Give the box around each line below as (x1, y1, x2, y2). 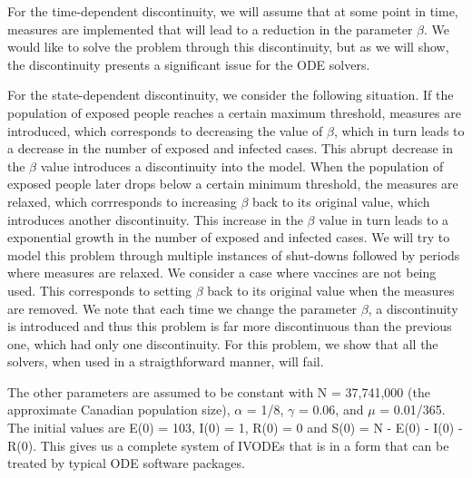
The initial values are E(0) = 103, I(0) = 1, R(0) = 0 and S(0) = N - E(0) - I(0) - (7, 418, 463, 437)
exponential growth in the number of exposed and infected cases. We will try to (7, 228, 450, 247)
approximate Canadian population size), (7, 400, 231, 419)
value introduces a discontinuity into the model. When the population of (40, 156, 444, 175)
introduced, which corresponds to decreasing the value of (7, 121, 323, 140)
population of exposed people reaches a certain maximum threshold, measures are (7, 102, 461, 122)
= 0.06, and (298, 400, 364, 419)
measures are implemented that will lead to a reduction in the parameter (7, 19, 413, 38)
